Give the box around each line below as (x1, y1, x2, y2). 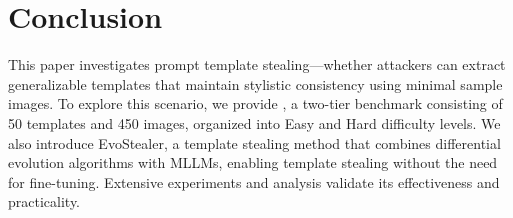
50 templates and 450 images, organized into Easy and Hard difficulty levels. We (8, 112, 501, 133)
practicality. (8, 191, 81, 212)
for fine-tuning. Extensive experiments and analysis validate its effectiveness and (8, 171, 500, 192)
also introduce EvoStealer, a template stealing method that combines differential (8, 132, 501, 153)
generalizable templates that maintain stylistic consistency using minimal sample (8, 73, 503, 94)
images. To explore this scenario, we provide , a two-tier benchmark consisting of (8, 93, 503, 114)
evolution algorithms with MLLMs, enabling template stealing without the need (8, 152, 498, 173)
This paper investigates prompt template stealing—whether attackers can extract (8, 54, 506, 75)
